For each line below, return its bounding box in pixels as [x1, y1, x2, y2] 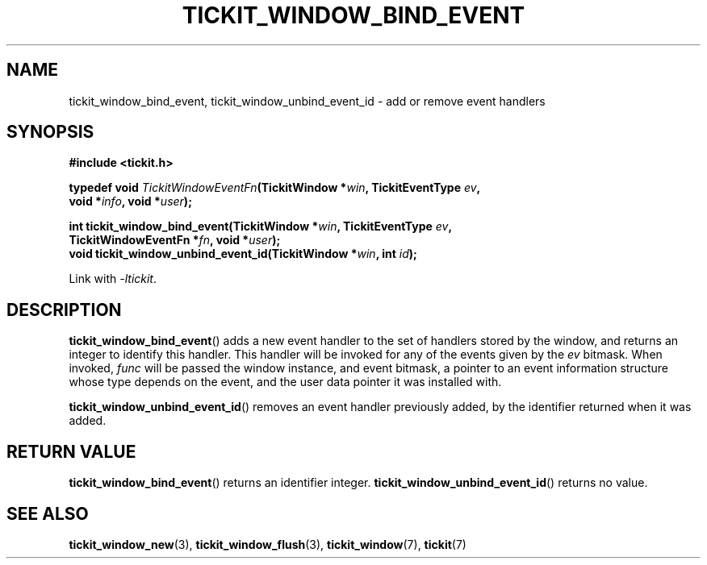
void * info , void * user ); [69, 194, 192, 209]
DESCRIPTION [6, 299, 122, 320]
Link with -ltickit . [69, 272, 157, 286]
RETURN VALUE [6, 441, 136, 462]
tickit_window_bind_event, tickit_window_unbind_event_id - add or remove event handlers [69, 93, 546, 108]
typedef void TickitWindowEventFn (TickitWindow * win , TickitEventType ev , [69, 181, 481, 195]
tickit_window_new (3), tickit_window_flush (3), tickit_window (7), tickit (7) [69, 537, 466, 551]
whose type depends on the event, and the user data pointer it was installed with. [69, 375, 502, 389]
